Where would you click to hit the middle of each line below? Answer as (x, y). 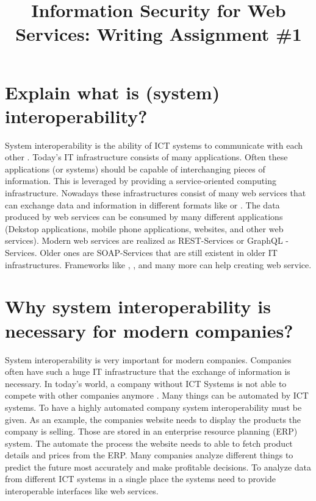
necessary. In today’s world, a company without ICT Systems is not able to (146, 383)
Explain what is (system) (113, 92)
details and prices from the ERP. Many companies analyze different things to (149, 455)
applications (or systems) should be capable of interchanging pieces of (135, 169)
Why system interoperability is (138, 306)
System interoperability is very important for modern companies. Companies (148, 359)
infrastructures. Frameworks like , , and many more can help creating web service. (158, 264)
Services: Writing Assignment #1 (159, 34)
